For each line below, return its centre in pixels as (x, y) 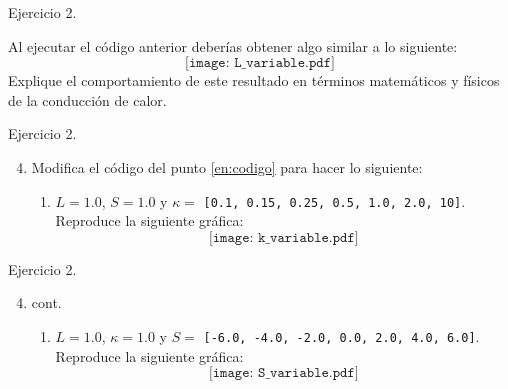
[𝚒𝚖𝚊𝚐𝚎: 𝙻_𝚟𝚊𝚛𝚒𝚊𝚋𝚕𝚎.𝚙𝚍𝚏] (260, 63)
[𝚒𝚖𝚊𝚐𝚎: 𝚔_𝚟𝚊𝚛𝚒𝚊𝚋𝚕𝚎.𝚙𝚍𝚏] (283, 237)
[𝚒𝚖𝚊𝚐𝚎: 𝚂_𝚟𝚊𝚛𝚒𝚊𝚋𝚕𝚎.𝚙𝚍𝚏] (283, 373)
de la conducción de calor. (87, 99)
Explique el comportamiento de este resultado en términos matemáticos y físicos (254, 80)
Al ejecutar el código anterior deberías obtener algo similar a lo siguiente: (233, 45)
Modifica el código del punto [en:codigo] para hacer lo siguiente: (227, 166)
